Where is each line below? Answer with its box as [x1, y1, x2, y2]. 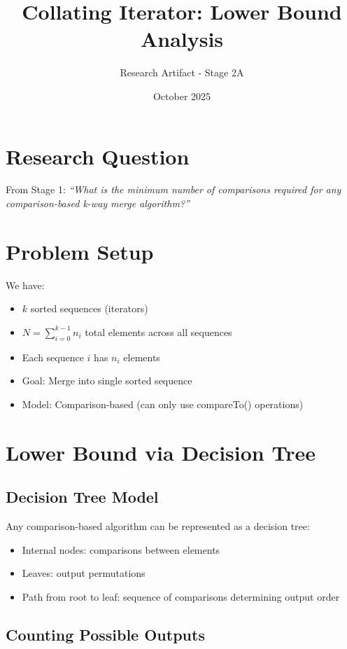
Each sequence [22, 349, 84, 364]
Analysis [140, 25, 224, 53]
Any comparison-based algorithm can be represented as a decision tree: [6, 519, 310, 533]
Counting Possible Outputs [6, 623, 205, 645]
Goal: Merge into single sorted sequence [22, 373, 192, 388]
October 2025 [153, 88, 211, 103]
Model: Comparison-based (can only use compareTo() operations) [22, 396, 304, 411]
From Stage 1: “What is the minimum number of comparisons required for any [6, 182, 341, 197]
